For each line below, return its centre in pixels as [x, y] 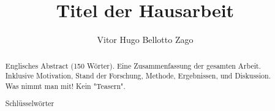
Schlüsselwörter [30, 103]
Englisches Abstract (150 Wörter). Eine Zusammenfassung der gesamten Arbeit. [133, 65]
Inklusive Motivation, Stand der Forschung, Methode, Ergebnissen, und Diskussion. [138, 76]
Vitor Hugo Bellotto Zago [145, 40]
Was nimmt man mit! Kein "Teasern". [65, 86]
